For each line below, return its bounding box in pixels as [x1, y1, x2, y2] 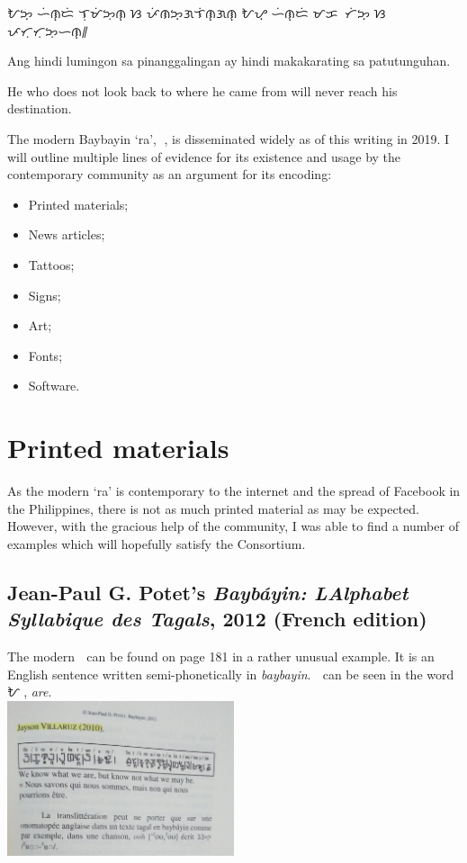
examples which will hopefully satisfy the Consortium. [7, 534, 306, 553]
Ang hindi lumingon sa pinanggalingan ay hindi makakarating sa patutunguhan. [7, 51, 451, 70]
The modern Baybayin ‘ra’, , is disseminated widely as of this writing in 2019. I [7, 129, 450, 148]
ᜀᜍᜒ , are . [7, 682, 52, 701]
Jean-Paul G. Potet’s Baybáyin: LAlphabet [7, 578, 409, 606]
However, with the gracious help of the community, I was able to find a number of [7, 517, 459, 535]
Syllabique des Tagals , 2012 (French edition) [7, 605, 427, 633]
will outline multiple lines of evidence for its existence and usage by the [7, 147, 401, 166]
